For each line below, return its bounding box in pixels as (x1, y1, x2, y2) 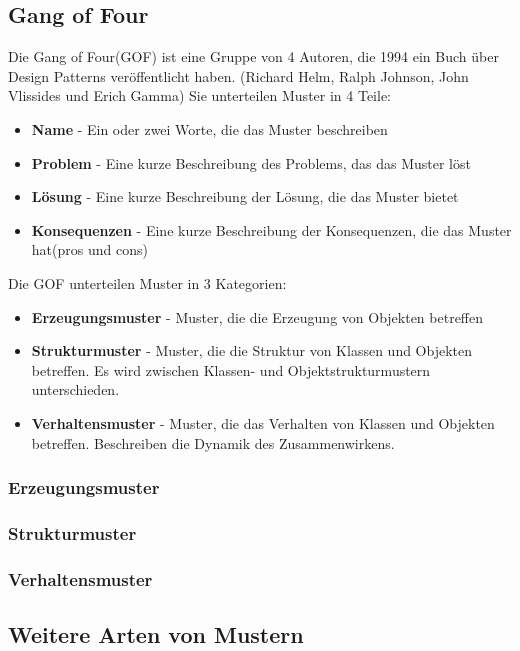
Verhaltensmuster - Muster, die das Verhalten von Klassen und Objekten (31, 412, 495, 433)
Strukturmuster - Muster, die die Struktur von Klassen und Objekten (31, 340, 473, 361)
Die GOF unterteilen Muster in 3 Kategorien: (8, 272, 287, 293)
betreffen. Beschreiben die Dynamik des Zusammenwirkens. (31, 432, 395, 453)
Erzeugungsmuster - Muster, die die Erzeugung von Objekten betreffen (31, 306, 484, 327)
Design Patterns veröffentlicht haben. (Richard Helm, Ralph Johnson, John (8, 65, 469, 86)
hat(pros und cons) (31, 239, 148, 260)
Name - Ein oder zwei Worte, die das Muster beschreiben (31, 118, 388, 139)
